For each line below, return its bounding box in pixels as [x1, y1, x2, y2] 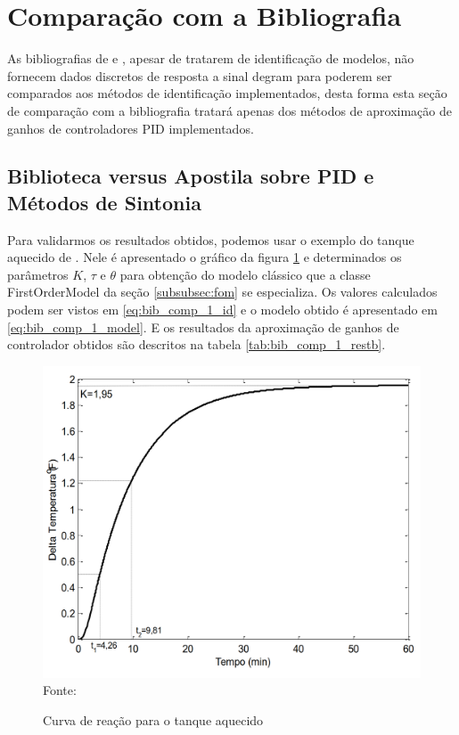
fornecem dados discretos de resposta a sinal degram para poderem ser [7, 66, 392, 85]
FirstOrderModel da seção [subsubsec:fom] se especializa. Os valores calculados [7, 282, 438, 301]
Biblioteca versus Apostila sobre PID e [7, 162, 374, 190]
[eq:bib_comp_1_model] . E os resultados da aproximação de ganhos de [7, 317, 399, 336]
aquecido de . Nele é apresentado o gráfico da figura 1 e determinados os [7, 248, 402, 266]
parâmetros [7, 265, 69, 283]
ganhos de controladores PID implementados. [7, 118, 254, 137]
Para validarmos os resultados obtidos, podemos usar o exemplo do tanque [7, 230, 414, 249]
